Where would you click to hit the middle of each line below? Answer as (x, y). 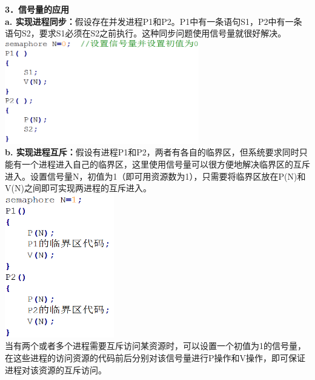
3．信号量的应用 (37, 9)
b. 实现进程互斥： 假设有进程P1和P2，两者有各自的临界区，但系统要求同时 (152, 152)
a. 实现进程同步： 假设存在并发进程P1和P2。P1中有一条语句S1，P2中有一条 (154, 21)
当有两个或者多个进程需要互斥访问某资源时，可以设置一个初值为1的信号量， (155, 346)
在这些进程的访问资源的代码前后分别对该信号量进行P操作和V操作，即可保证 (155, 357)
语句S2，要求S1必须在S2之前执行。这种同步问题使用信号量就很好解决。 (146, 33)
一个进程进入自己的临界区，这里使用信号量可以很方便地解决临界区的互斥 (166, 164)
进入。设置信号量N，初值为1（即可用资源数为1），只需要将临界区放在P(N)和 (155, 176)
